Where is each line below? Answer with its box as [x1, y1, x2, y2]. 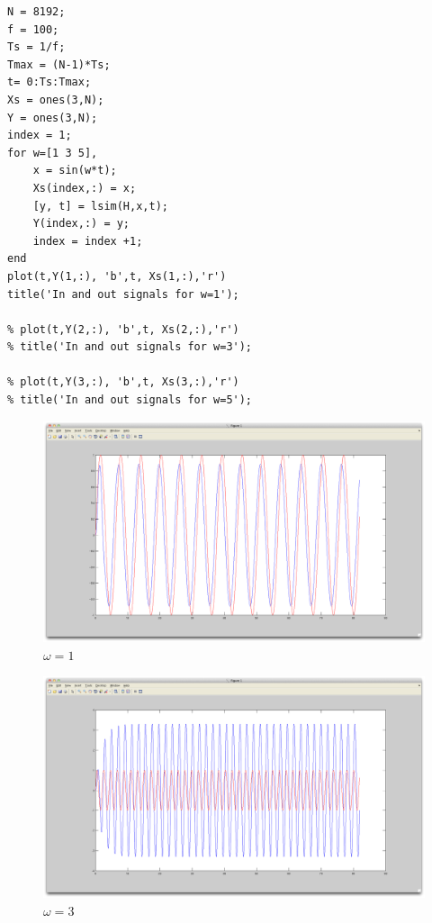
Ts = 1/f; [7, 41, 66, 54]
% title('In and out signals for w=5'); [7, 394, 253, 407]
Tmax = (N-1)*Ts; [7, 58, 111, 71]
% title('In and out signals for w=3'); [7, 340, 253, 354]
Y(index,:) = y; [32, 217, 130, 231]
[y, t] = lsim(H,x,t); [32, 199, 168, 213]
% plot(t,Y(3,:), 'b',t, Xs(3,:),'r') [7, 376, 239, 389]
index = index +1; [32, 234, 143, 248]
